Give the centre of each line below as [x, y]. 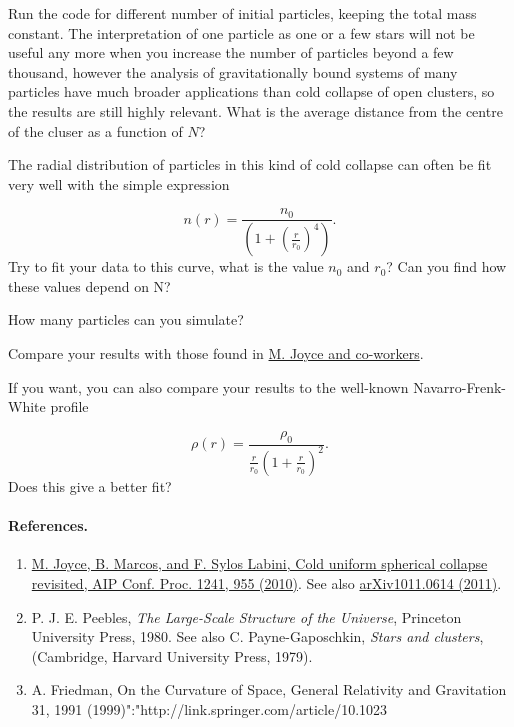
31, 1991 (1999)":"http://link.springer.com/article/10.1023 [209, 708]
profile [69, 406]
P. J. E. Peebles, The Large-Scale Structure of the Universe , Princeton [246, 616]
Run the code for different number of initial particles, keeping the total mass [242, 13]
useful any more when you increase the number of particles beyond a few [231, 52]
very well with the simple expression [119, 183]
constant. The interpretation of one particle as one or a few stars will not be [241, 32]
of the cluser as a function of [95, 130]
